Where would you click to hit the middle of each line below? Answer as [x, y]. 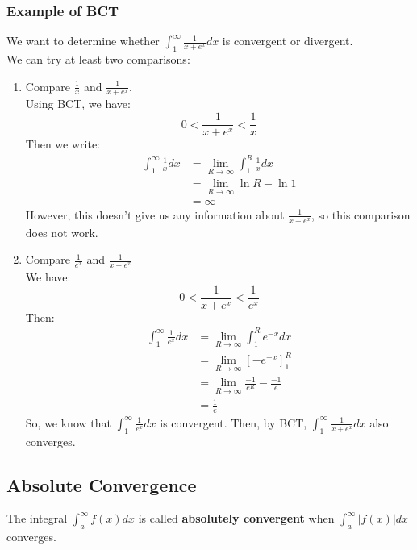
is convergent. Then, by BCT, [234, 422]
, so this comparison [361, 214]
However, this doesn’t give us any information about [155, 214]
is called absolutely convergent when [236, 518]
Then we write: [63, 144]
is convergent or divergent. [288, 41]
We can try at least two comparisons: [98, 59]
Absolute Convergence [102, 484]
